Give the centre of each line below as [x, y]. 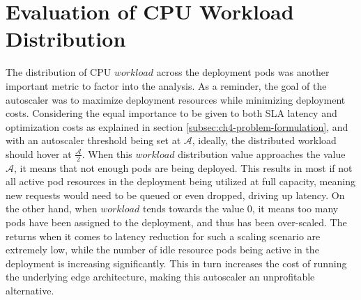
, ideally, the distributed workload [264, 140]
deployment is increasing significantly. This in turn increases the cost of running [176, 263]
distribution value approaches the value [262, 153]
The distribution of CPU [59, 72]
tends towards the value [193, 208]
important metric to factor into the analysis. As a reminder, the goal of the [166, 85]
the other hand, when [52, 208]
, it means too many [295, 208]
